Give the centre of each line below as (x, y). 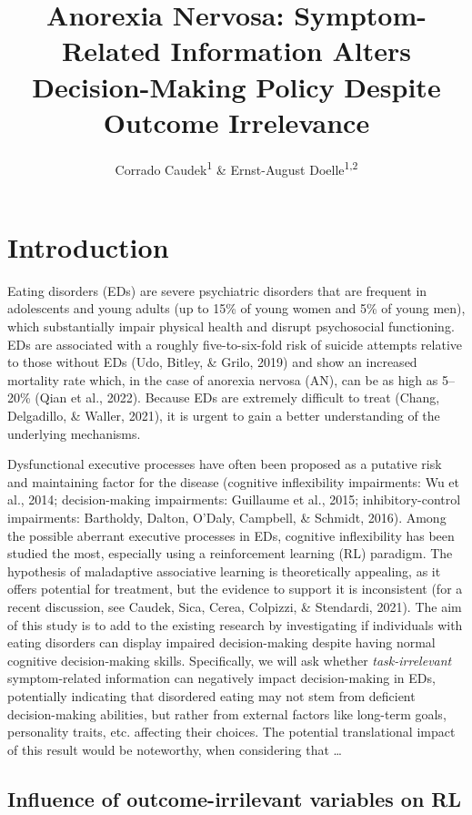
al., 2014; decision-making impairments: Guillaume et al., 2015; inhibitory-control (234, 499)
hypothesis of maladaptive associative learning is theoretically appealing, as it (224, 570)
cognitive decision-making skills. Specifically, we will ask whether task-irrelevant (230, 660)
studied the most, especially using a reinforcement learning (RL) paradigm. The (230, 553)
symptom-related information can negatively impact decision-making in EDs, (221, 678)
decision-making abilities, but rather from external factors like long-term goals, (227, 713)
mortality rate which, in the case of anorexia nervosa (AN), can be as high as (223, 379)
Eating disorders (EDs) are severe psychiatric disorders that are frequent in (217, 290)
